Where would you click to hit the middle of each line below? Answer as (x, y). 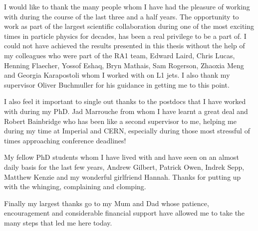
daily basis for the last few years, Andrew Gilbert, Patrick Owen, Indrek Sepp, (124, 167)
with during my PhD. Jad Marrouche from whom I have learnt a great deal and (126, 111)
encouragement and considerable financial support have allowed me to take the (125, 213)
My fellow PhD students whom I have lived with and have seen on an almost (122, 157)
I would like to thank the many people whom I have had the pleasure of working (127, 6)
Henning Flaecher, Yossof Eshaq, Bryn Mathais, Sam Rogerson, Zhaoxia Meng (124, 65)
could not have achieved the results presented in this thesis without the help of (125, 46)
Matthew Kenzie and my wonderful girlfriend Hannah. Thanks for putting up (123, 176)
